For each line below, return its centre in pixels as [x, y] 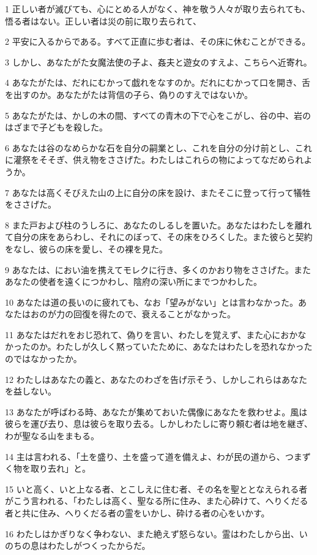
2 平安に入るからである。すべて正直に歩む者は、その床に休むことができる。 [158, 41]
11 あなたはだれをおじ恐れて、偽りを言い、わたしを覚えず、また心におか [151, 334]
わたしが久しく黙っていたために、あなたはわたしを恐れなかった [184, 346]
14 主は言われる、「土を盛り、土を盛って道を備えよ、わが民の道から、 [145, 456]
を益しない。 [31, 391]
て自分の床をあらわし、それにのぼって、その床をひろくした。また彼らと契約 [159, 237]
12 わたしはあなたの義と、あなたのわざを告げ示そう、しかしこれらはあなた [156, 379]
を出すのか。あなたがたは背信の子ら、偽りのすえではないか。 [129, 94]
